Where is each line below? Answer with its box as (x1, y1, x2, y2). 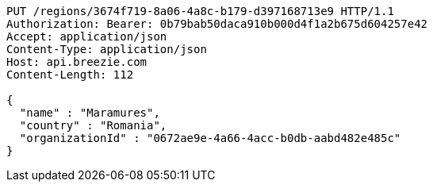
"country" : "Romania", (19, 119, 167, 132)
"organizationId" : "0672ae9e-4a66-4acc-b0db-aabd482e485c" (19, 132, 401, 144)
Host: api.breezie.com (6, 56, 148, 68)
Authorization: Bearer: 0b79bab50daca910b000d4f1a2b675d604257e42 (6, 17, 428, 30)
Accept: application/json (6, 30, 167, 43)
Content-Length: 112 (6, 68, 134, 81)
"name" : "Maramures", (19, 106, 160, 119)
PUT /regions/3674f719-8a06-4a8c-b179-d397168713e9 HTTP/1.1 (6, 5, 394, 17)
